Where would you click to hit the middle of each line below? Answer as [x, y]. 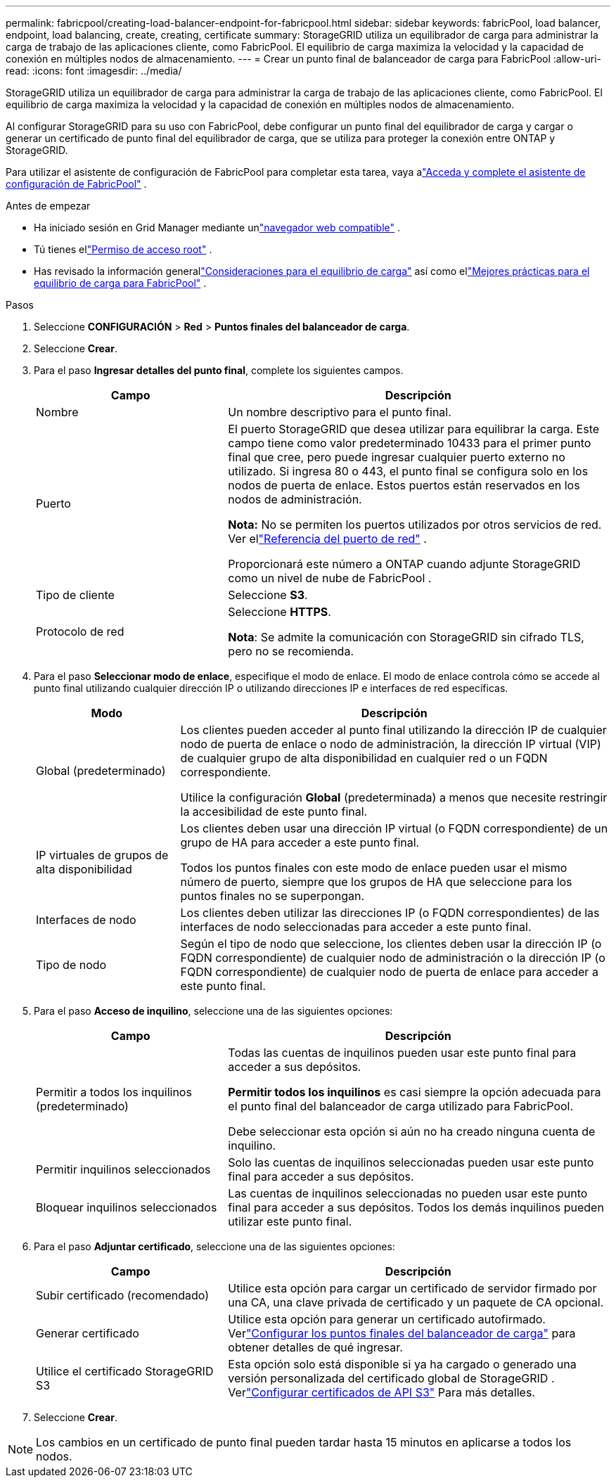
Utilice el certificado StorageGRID [125, 1371]
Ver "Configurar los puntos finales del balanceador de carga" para [402, 1333]
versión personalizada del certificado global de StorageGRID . [391, 1378]
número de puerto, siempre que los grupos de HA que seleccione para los [376, 882]
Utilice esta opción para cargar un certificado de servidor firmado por [412, 1288]
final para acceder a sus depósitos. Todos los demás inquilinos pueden [416, 1207]
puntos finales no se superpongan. [272, 896]
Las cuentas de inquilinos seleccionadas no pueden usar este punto [408, 1193]
